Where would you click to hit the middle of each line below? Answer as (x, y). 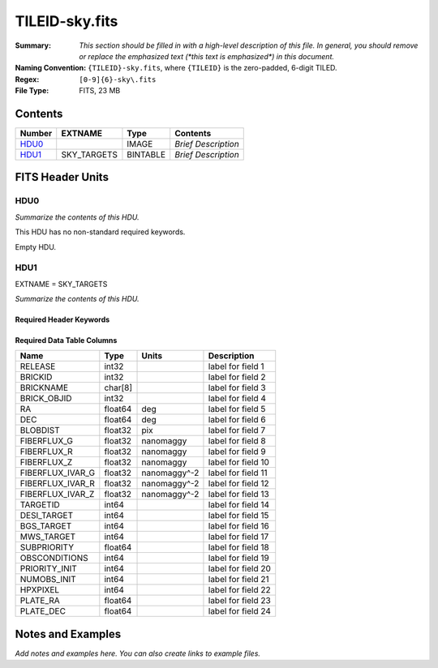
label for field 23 (239, 601)
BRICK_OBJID (46, 399)
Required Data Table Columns (66, 340)
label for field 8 (237, 441)
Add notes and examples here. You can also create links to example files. (138, 653)
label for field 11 (238, 473)
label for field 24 (240, 611)
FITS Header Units (62, 177)
